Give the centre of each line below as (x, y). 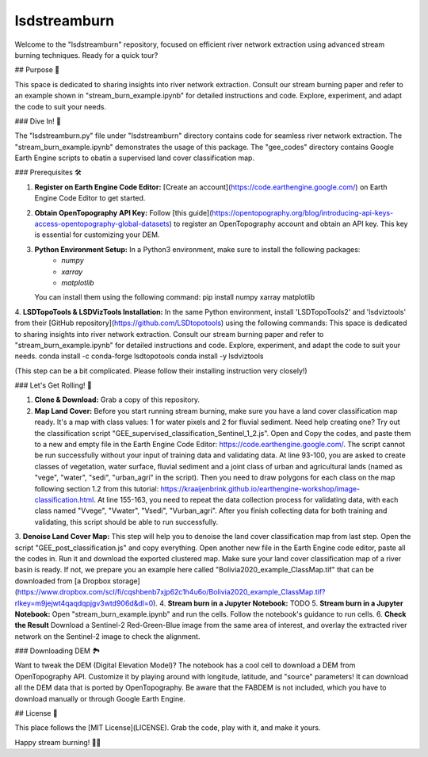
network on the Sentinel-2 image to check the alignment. (107, 636)
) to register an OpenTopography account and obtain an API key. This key (289, 224)
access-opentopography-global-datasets (102, 224)
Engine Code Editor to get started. (90, 198)
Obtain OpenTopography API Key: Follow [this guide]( (123, 212)
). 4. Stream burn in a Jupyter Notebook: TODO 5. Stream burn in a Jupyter (278, 603)
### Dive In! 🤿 (38, 121)
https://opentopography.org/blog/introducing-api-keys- (302, 212)
